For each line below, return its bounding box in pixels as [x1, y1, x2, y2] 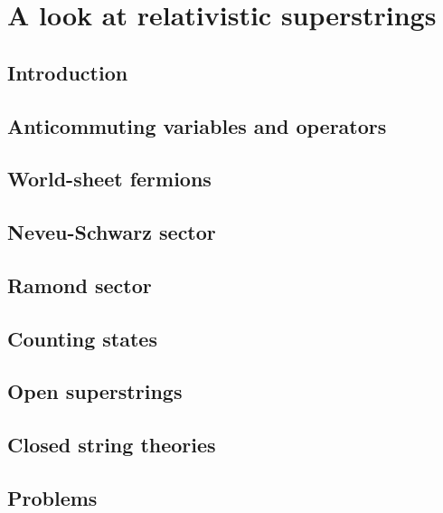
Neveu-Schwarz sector [7, 218, 216, 246]
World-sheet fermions [7, 165, 212, 193]
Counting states [7, 324, 157, 352]
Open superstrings [7, 377, 183, 405]
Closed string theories [7, 431, 216, 459]
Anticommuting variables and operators [7, 111, 387, 139]
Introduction [7, 58, 128, 86]
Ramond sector [7, 271, 152, 299]
